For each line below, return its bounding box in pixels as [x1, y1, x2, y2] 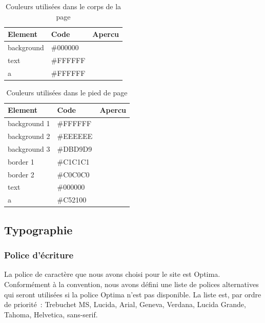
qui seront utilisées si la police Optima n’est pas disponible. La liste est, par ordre [4, 289, 261, 299]
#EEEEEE [57, 131, 93, 142]
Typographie [4, 221, 73, 237]
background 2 [8, 131, 50, 142]
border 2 [8, 169, 34, 179]
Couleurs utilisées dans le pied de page [6, 87, 128, 97]
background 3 [8, 143, 50, 154]
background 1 [8, 118, 50, 129]
